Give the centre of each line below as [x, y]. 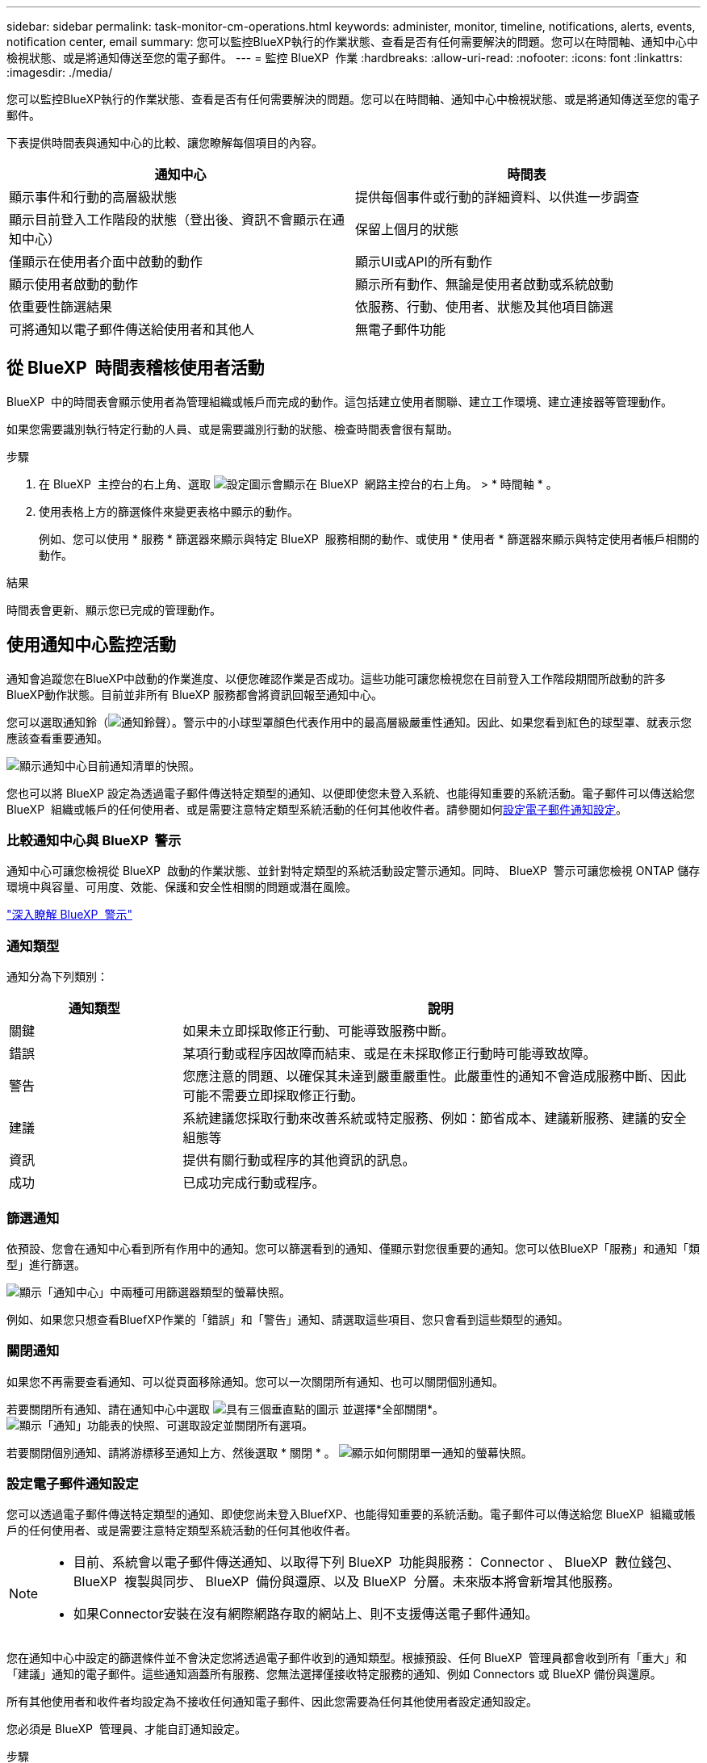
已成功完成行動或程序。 [254, 1183]
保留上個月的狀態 [407, 229]
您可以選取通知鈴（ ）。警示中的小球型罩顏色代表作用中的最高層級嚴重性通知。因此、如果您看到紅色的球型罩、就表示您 [349, 722]
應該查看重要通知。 [57, 738]
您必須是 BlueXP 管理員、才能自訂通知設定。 [126, 1729]
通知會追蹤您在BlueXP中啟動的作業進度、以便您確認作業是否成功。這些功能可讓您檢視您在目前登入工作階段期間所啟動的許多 [337, 678]
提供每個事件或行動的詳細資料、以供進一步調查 [498, 197]
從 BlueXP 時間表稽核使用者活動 [136, 368]
